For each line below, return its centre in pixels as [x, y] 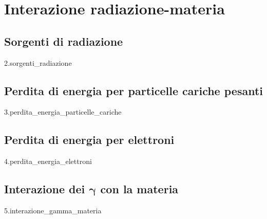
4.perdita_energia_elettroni [48, 161]
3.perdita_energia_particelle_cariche [63, 112]
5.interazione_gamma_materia [53, 210]
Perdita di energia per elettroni [89, 140]
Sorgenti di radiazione [64, 41]
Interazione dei [45, 189]
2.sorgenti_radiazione [38, 62]
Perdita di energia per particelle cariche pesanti [133, 90]
